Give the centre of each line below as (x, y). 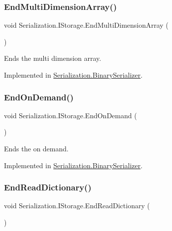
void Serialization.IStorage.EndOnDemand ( (70, 115)
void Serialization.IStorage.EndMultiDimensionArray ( (86, 25)
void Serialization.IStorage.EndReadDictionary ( (77, 206)
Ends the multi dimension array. (53, 58)
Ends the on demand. (36, 148)
